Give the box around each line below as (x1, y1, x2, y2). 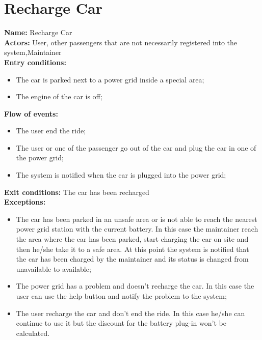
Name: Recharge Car (4, 27, 72, 38)
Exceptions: (4, 196, 46, 207)
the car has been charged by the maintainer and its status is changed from (16, 253, 249, 264)
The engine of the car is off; (16, 91, 102, 102)
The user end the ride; (16, 125, 86, 136)
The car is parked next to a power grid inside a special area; (16, 74, 204, 84)
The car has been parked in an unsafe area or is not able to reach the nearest (16, 213, 257, 224)
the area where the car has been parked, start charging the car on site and (16, 234, 249, 244)
